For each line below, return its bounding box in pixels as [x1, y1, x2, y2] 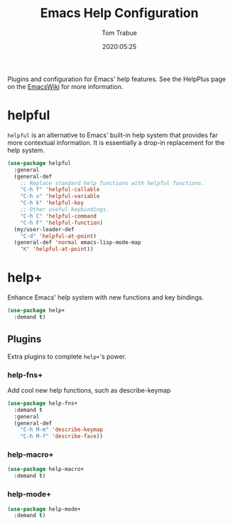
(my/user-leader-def [13, 226, 75, 233]
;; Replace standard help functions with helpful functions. [20, 179, 205, 186]
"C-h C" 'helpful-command [20, 212, 97, 220]
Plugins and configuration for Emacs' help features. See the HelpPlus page [7, 75, 226, 83]
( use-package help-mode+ [7, 505, 81, 513]
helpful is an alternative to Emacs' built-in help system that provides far [7, 130, 218, 139]
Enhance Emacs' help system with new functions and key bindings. [7, 293, 205, 302]
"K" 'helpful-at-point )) [20, 245, 94, 253]
